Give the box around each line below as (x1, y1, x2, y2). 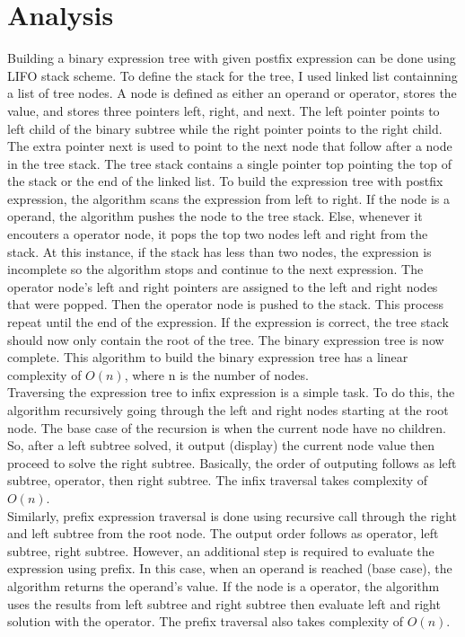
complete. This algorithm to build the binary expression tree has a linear (7, 348, 408, 367)
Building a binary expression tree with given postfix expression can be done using (7, 49, 456, 67)
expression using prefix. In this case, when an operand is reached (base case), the (7, 559, 452, 578)
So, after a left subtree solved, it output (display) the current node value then (7, 436, 435, 455)
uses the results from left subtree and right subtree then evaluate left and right (7, 594, 441, 613)
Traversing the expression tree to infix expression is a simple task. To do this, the (7, 383, 455, 402)
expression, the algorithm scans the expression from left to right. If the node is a (7, 189, 451, 208)
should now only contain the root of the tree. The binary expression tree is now (7, 330, 444, 349)
